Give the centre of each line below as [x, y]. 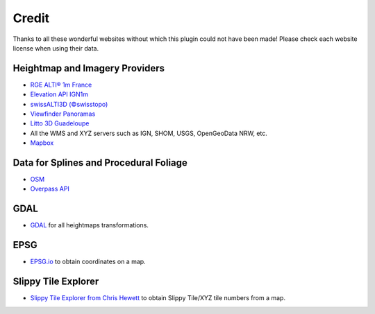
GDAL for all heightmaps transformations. [90, 225]
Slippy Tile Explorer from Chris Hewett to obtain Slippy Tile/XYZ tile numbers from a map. [158, 298]
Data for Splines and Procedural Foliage [100, 163]
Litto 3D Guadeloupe [60, 123]
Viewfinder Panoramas [63, 114]
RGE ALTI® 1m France [61, 85]
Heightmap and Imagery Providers [89, 68]
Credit [31, 18]
